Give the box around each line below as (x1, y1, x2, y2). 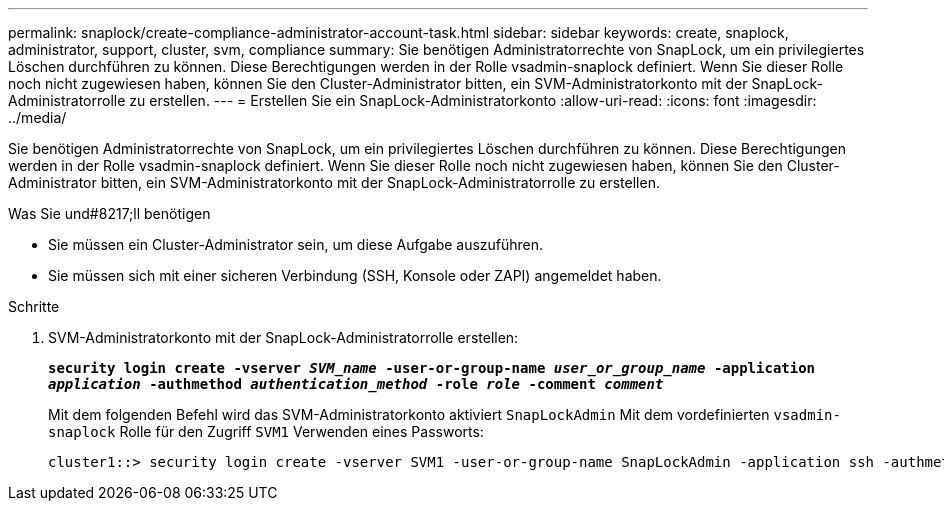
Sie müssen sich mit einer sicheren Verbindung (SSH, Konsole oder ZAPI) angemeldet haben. (48, 267, 662, 284)
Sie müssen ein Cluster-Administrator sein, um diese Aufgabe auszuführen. (48, 236, 544, 253)
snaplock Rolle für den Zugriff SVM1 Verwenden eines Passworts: (48, 423, 484, 440)
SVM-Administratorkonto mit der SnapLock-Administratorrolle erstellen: (48, 329, 519, 346)
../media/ (8, 109, 67, 126)
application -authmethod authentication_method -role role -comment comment (48, 376, 664, 392)
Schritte (8, 298, 60, 315)
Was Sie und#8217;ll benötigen (8, 205, 211, 222)
